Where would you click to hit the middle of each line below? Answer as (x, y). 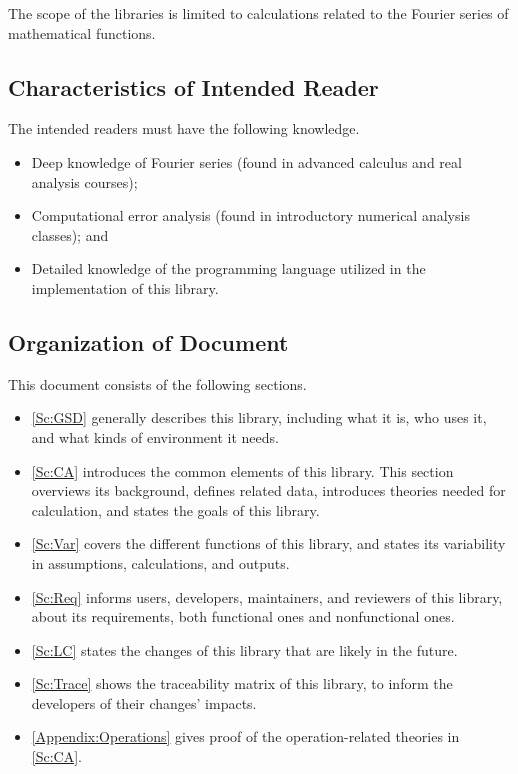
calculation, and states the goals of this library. (175, 509)
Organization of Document (148, 341)
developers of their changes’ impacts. (144, 702)
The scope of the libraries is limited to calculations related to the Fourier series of (258, 13)
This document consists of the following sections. (157, 383)
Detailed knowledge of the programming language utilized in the (228, 268)
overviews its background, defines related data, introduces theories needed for (268, 490)
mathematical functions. (82, 32)
